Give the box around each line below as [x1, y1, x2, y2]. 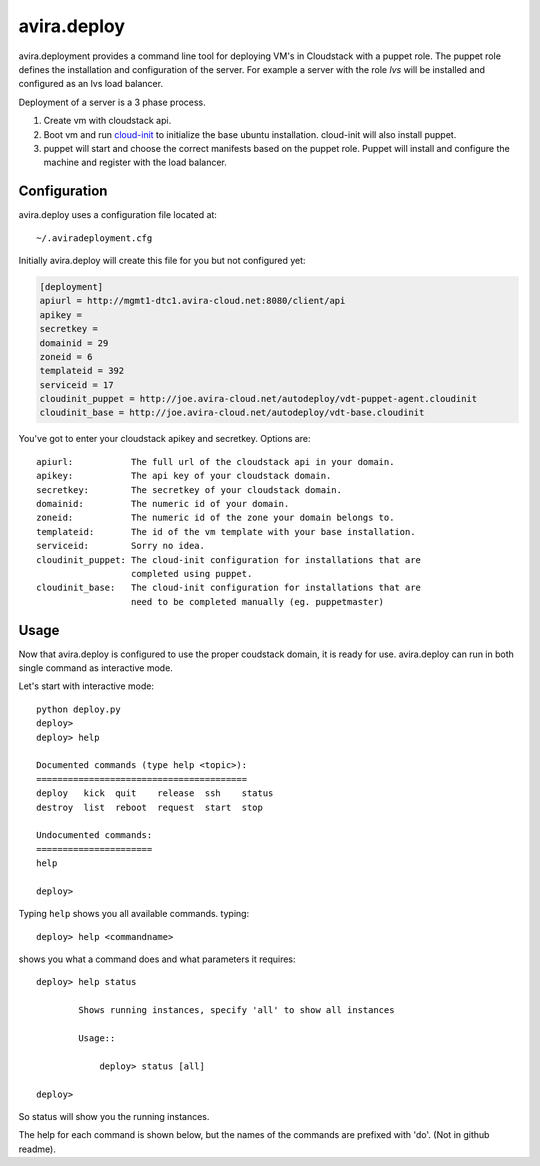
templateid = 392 [39, 365, 125, 377]
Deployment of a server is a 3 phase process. [18, 96, 207, 108]
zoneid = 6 [39, 351, 93, 362]
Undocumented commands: [36, 830, 153, 841]
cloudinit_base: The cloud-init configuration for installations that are [36, 582, 422, 594]
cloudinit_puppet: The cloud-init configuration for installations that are [36, 554, 422, 565]
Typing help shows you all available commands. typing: [18, 908, 250, 920]
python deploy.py [36, 703, 121, 715]
